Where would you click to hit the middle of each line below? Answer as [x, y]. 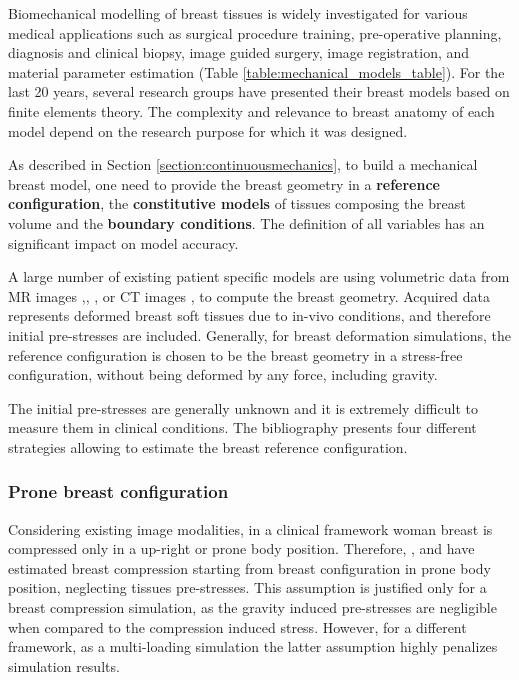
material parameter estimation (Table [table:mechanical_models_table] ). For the [256, 71]
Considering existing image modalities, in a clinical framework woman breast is [250, 528]
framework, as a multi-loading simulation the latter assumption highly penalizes [253, 646]
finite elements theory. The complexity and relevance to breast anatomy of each [251, 110]
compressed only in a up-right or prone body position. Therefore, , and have [241, 548]
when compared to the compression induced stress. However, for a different [237, 626]
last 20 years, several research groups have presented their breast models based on [259, 91]
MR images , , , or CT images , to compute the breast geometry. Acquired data [249, 295]
